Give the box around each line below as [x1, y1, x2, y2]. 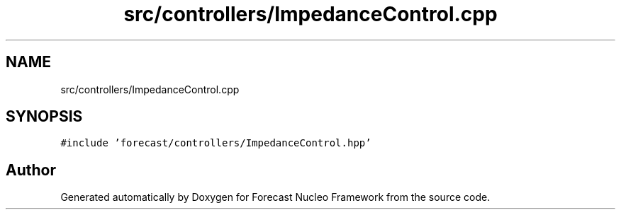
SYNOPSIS [6, 107, 83, 126]
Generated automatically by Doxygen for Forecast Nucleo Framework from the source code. [60, 191, 491, 204]
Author [6, 161, 56, 179]
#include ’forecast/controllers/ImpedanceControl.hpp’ [60, 137, 371, 149]
